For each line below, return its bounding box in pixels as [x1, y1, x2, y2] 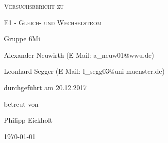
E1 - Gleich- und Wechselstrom [4, 17, 101, 27]
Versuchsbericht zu [4, 1, 64, 11]
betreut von [4, 98, 39, 109]
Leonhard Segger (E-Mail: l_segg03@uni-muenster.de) [4, 66, 165, 76]
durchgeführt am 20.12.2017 [4, 82, 87, 92]
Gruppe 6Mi [4, 33, 40, 44]
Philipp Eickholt [4, 115, 52, 125]
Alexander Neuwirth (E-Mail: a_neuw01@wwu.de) [4, 49, 154, 60]
